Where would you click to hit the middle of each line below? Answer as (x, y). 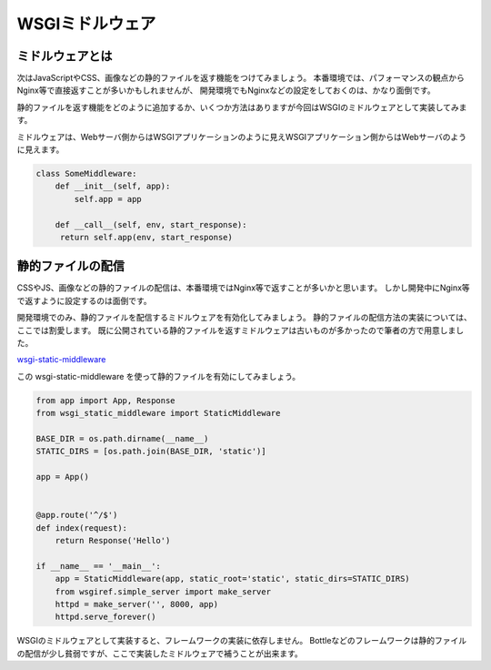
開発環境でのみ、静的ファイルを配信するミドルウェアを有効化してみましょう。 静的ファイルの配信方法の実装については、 (244, 318)
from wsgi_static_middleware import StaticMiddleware (158, 413)
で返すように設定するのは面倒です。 (84, 300)
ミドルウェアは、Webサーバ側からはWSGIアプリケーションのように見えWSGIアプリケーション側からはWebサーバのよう (242, 137)
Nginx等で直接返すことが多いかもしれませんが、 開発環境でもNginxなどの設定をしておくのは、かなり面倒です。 (226, 90)
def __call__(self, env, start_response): (151, 224)
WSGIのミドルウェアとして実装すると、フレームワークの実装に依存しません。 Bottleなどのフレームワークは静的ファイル (242, 641)
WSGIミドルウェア (86, 24)
